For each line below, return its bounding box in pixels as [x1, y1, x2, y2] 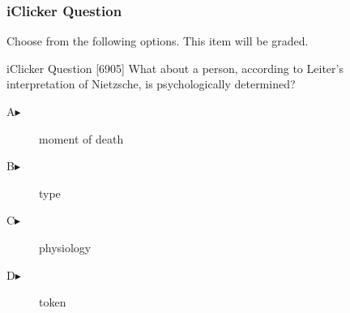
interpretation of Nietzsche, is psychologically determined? [6, 75, 296, 92]
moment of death [39, 130, 124, 147]
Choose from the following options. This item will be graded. [6, 32, 309, 49]
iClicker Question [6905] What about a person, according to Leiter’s [6, 59, 344, 76]
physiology [39, 238, 92, 255]
